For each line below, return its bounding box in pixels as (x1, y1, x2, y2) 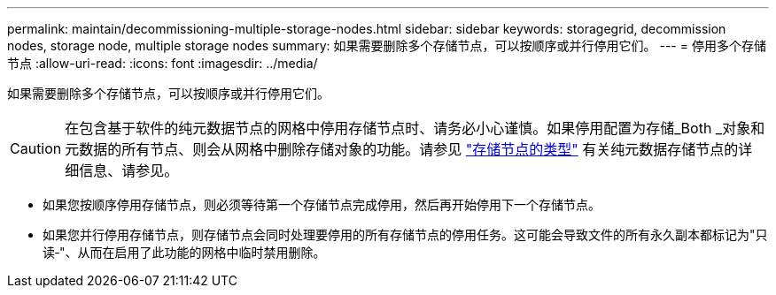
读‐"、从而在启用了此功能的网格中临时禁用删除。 (43, 245, 326, 260)
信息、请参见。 (79, 162, 179, 179)
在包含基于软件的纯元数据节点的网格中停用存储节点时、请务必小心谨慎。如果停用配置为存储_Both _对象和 (65, 119, 765, 137)
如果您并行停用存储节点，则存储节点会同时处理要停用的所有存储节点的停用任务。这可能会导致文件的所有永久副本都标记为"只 (43, 227, 768, 242)
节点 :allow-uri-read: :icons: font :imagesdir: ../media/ (7, 56, 318, 71)
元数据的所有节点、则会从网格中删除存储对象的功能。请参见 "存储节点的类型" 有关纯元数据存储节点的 (65, 140, 739, 158)
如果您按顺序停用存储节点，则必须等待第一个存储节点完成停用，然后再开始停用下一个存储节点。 (43, 197, 601, 212)
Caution (10, 140, 62, 157)
